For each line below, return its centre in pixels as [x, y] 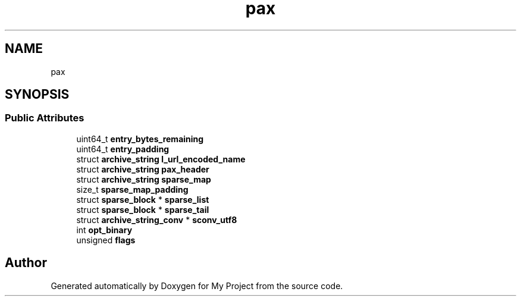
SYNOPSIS [37, 95]
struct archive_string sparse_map [144, 179]
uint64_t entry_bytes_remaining [140, 139]
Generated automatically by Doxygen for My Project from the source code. [197, 286]
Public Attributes [45, 118]
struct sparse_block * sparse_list [143, 199]
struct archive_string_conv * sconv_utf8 [157, 220]
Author [26, 263]
